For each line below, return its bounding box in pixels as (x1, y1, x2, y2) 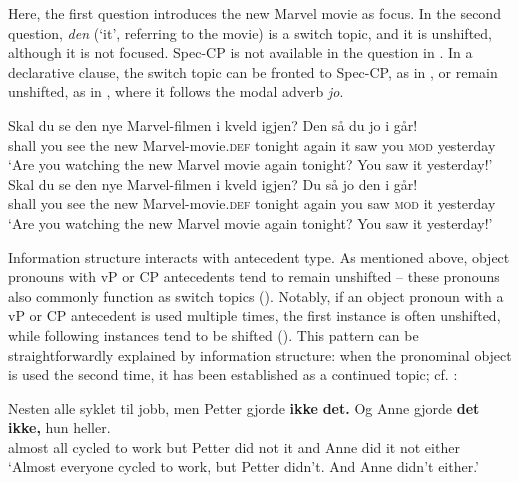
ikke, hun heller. (8, 417, 111, 438)
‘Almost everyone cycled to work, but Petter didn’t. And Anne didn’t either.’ (8, 456, 480, 477)
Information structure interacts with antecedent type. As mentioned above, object (8, 246, 510, 267)
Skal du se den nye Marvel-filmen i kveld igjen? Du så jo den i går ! (8, 173, 418, 194)
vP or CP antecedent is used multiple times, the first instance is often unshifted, (8, 305, 501, 326)
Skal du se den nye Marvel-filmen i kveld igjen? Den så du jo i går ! (8, 114, 418, 135)
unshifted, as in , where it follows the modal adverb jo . (8, 81, 344, 102)
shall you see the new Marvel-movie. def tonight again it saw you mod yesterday (8, 134, 496, 155)
